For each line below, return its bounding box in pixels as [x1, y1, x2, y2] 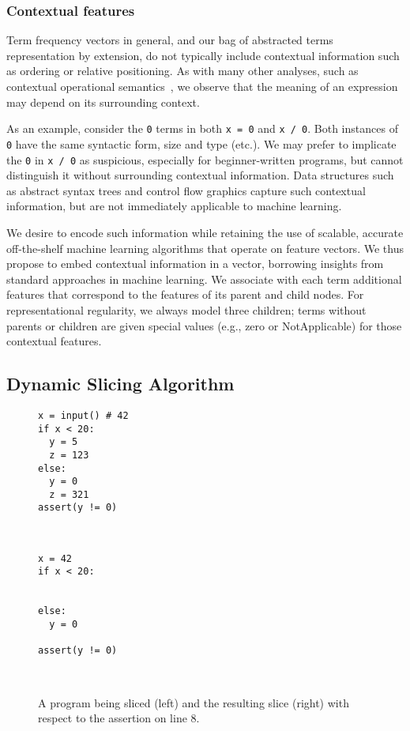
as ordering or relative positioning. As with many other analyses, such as [6, 62, 359, 79]
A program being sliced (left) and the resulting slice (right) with [38, 694, 349, 710]
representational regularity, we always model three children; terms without [6, 301, 367, 318]
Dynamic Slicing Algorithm [6, 371, 235, 396]
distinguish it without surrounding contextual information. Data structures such [6, 167, 394, 183]
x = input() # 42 [38, 409, 129, 421]
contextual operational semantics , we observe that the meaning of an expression [6, 78, 398, 94]
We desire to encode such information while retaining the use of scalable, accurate [6, 224, 404, 240]
